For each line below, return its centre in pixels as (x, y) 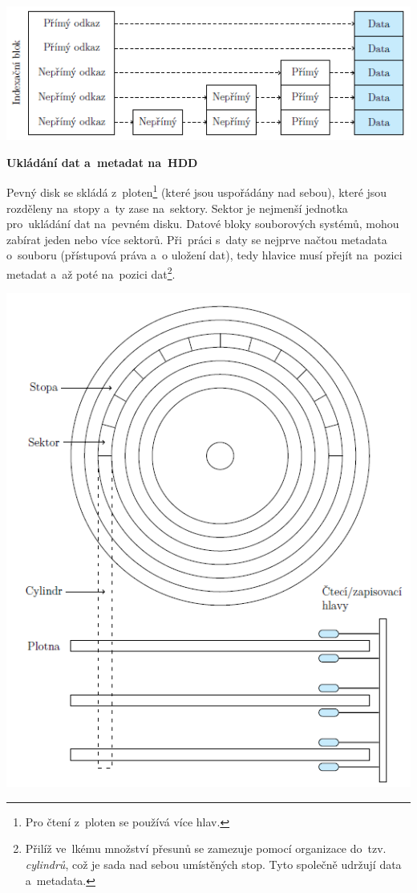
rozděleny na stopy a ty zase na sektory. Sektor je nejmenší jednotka (177, 208)
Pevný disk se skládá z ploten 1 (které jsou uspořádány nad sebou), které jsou (197, 191)
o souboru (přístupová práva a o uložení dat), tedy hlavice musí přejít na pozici (204, 255)
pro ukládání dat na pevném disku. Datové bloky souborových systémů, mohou (203, 224)
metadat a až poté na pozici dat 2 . (91, 272)
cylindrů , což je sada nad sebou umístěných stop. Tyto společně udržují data (213, 864)
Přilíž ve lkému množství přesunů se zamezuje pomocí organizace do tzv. (206, 848)
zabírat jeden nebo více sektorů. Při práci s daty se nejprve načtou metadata (197, 239)
